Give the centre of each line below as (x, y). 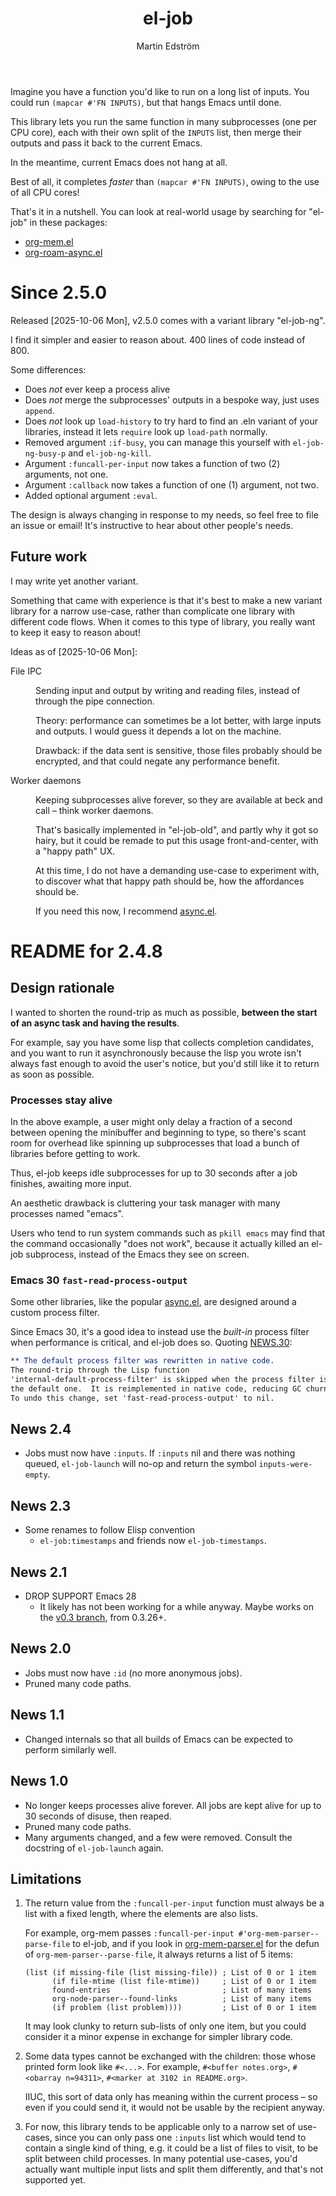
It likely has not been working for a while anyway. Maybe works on (176, 1607)
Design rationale (62, 988)
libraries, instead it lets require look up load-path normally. (146, 431)
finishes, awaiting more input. (71, 1183)
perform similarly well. (70, 1749)
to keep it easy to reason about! (75, 632)
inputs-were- (285, 1465)
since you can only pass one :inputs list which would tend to (180, 2138)
